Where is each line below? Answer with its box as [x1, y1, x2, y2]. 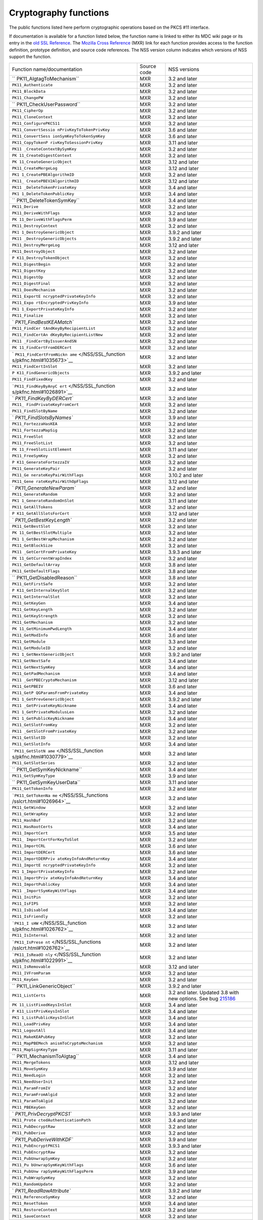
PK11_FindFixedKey [12, 377, 53, 382]
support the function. [9, 54, 52, 60]
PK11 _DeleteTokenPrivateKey [12, 185, 77, 190]
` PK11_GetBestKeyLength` [12, 516, 72, 523]
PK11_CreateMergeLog [12, 166, 58, 171]
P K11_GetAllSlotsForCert [12, 511, 70, 516]
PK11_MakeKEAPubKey [12, 1035, 56, 1039]
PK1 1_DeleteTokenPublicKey [12, 191, 75, 196]
